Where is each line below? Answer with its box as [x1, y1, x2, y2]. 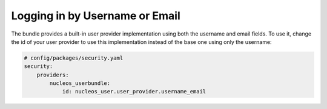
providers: [36, 71, 69, 78]
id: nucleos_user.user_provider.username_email [62, 88, 206, 95]
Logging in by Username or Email [11, 9, 181, 22]
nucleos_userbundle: [49, 80, 111, 87]
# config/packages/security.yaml [24, 54, 124, 61]
